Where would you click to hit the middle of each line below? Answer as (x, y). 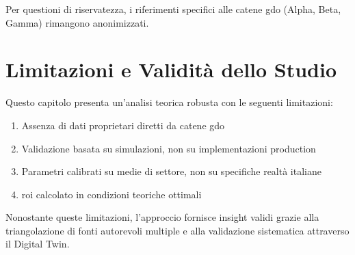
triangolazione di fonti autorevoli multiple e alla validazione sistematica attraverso (177, 230)
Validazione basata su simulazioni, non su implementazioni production (169, 148)
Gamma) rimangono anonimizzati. (77, 22)
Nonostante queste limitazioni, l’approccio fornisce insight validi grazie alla (162, 217)
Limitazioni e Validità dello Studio (171, 69)
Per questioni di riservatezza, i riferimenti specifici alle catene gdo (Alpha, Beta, (173, 9)
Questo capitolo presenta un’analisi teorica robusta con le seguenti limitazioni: (169, 102)
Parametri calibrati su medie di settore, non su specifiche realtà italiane (171, 171)
